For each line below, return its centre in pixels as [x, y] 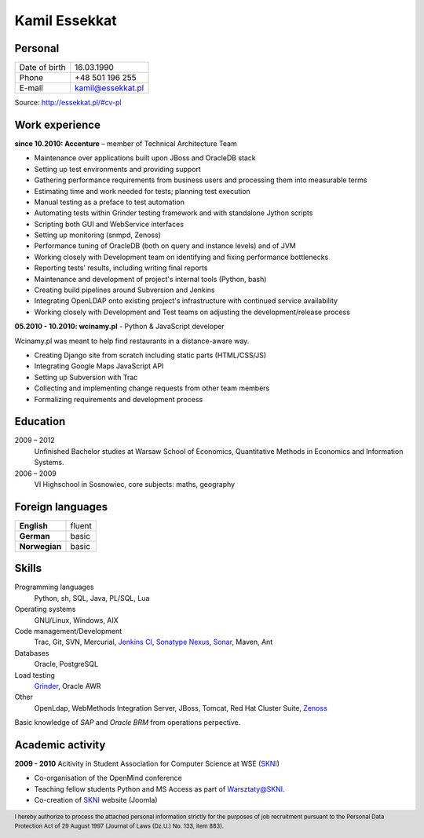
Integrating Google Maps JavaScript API [99, 366]
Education [40, 421]
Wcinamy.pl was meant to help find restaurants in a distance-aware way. [132, 341]
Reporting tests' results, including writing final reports [121, 268]
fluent [81, 525]
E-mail [31, 88]
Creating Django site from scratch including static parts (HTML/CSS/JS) [150, 355]
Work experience [58, 124]
